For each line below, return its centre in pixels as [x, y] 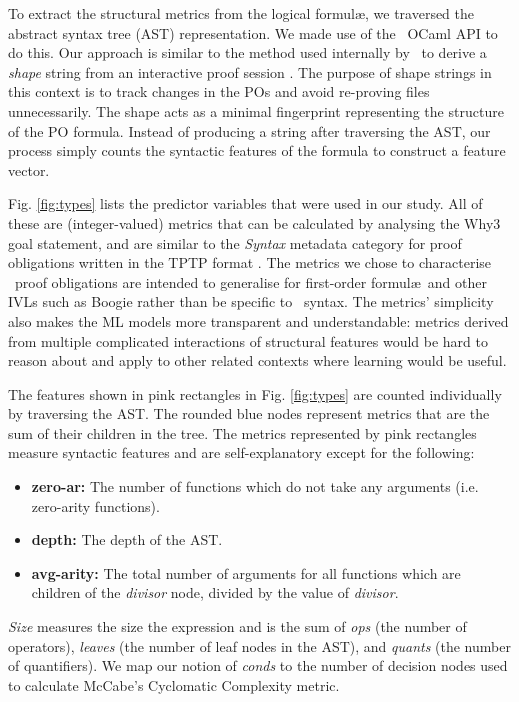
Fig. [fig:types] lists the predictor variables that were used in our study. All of [245, 203]
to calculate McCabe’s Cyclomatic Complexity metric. [174, 684]
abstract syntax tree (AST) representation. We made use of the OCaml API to [253, 32]
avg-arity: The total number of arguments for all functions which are [246, 572]
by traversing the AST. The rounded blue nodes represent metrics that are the [249, 413]
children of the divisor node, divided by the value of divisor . [215, 592]
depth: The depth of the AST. [127, 539]
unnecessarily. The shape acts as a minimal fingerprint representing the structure [256, 110]
